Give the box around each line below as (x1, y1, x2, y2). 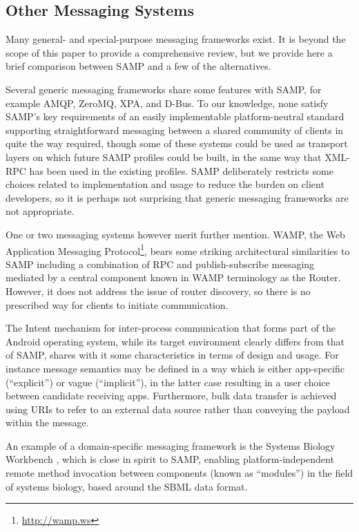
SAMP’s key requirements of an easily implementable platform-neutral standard (6, 109, 345, 124)
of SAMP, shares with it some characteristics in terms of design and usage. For (6, 348, 339, 362)
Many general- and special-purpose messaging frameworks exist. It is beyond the (6, 32, 346, 46)
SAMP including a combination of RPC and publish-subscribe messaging (6, 256, 315, 271)
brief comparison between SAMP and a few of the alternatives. (6, 59, 271, 73)
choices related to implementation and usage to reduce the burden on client (6, 177, 324, 191)
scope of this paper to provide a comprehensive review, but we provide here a (6, 45, 333, 59)
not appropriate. (6, 204, 75, 218)
